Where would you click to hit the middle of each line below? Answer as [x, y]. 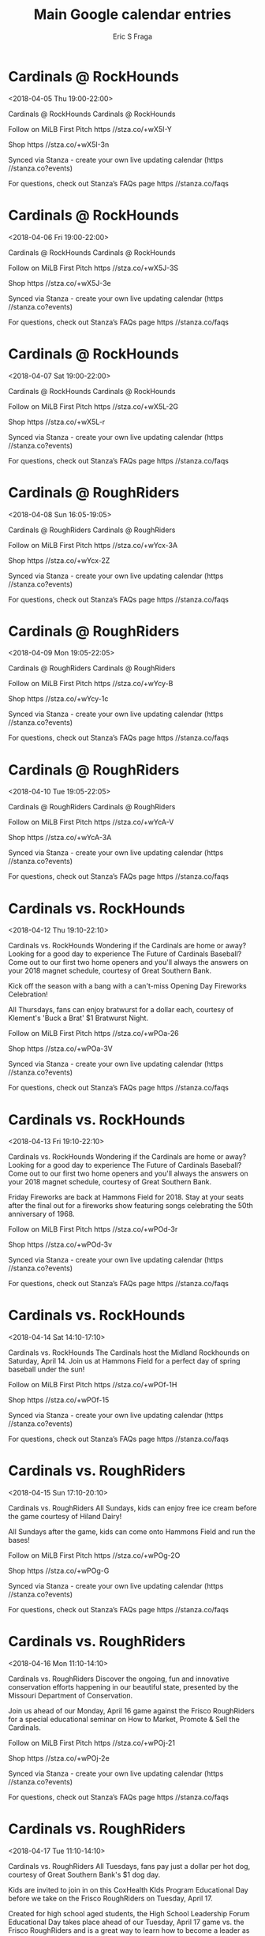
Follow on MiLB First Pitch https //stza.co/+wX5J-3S [93, 268]
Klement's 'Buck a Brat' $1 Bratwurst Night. [78, 1018]
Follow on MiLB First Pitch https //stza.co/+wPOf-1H [93, 1385]
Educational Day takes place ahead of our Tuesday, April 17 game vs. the [126, 1922]
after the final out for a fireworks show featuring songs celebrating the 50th [131, 1206]
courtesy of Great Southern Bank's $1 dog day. [84, 1874]
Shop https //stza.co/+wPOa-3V [60, 1049]
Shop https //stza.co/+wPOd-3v [60, 1244]
